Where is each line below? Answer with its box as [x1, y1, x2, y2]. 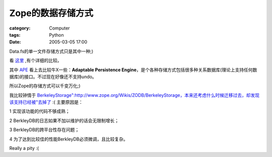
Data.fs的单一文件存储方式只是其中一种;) [9, 48, 94, 54]
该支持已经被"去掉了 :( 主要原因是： [9, 99, 83, 105]
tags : [9, 32, 21, 38]
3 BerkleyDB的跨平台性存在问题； [9, 127, 80, 133]
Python [49, 32, 64, 38]
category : [9, 25, 31, 31]
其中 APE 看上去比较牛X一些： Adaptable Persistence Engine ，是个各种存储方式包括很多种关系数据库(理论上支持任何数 [9, 67, 257, 73]
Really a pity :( [9, 145, 39, 151]
